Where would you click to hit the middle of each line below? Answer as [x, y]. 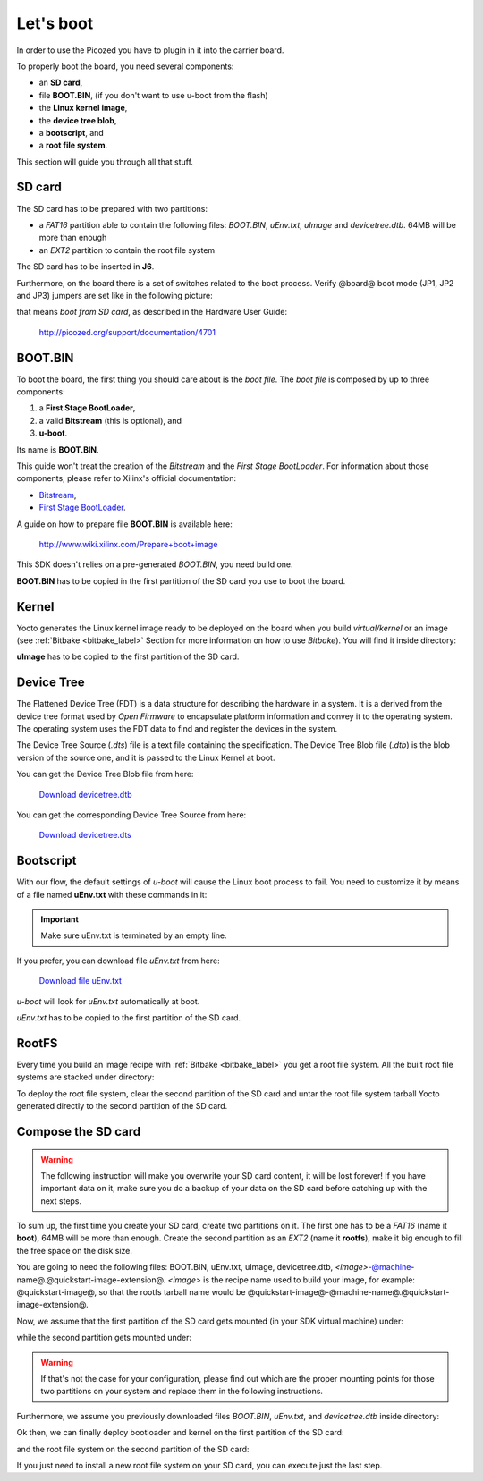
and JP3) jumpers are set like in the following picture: [115, 295]
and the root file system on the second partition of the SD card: [133, 1449]
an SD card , [61, 83]
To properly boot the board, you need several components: [125, 66]
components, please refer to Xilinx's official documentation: [127, 478]
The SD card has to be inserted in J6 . [85, 267]
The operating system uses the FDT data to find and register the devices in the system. [177, 729]
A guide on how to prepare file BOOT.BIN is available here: [124, 524]
